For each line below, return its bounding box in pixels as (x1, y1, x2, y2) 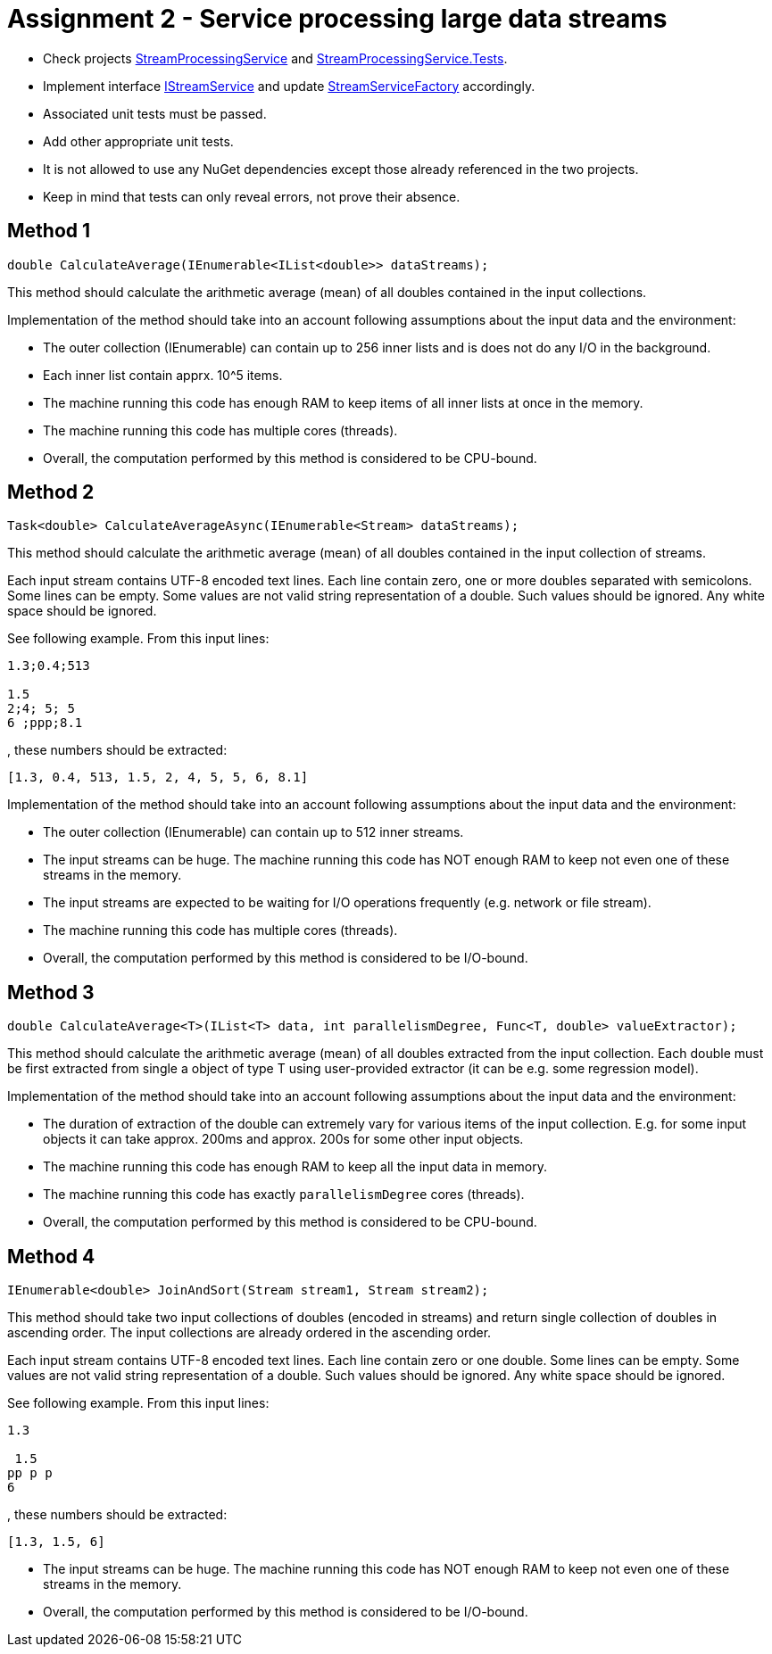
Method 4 (7, 1245, 95, 1268)
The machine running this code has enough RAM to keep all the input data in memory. (43, 1159, 548, 1175)
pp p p (7, 1466, 53, 1481)
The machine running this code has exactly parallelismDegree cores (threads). (43, 1187, 525, 1203)
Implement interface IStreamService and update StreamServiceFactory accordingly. (43, 78, 535, 94)
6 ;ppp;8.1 (7, 715, 83, 731)
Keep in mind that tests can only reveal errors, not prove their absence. (43, 188, 461, 204)
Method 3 (7, 980, 95, 1004)
